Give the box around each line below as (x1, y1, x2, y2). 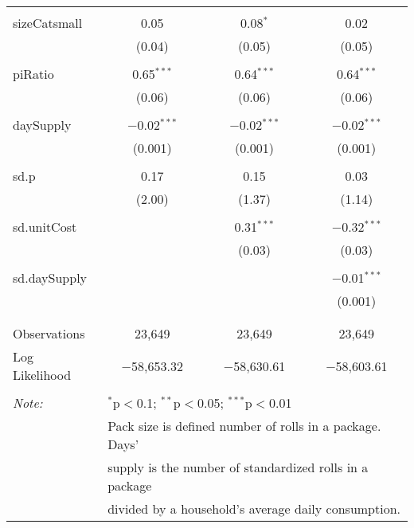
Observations (13, 324, 85, 342)
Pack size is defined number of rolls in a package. (107, 417, 381, 435)
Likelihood (13, 366, 72, 384)
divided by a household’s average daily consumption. (107, 499, 401, 518)
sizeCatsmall (13, 14, 83, 32)
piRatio (13, 65, 54, 83)
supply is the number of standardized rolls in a (107, 458, 369, 476)
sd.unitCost (13, 217, 77, 236)
